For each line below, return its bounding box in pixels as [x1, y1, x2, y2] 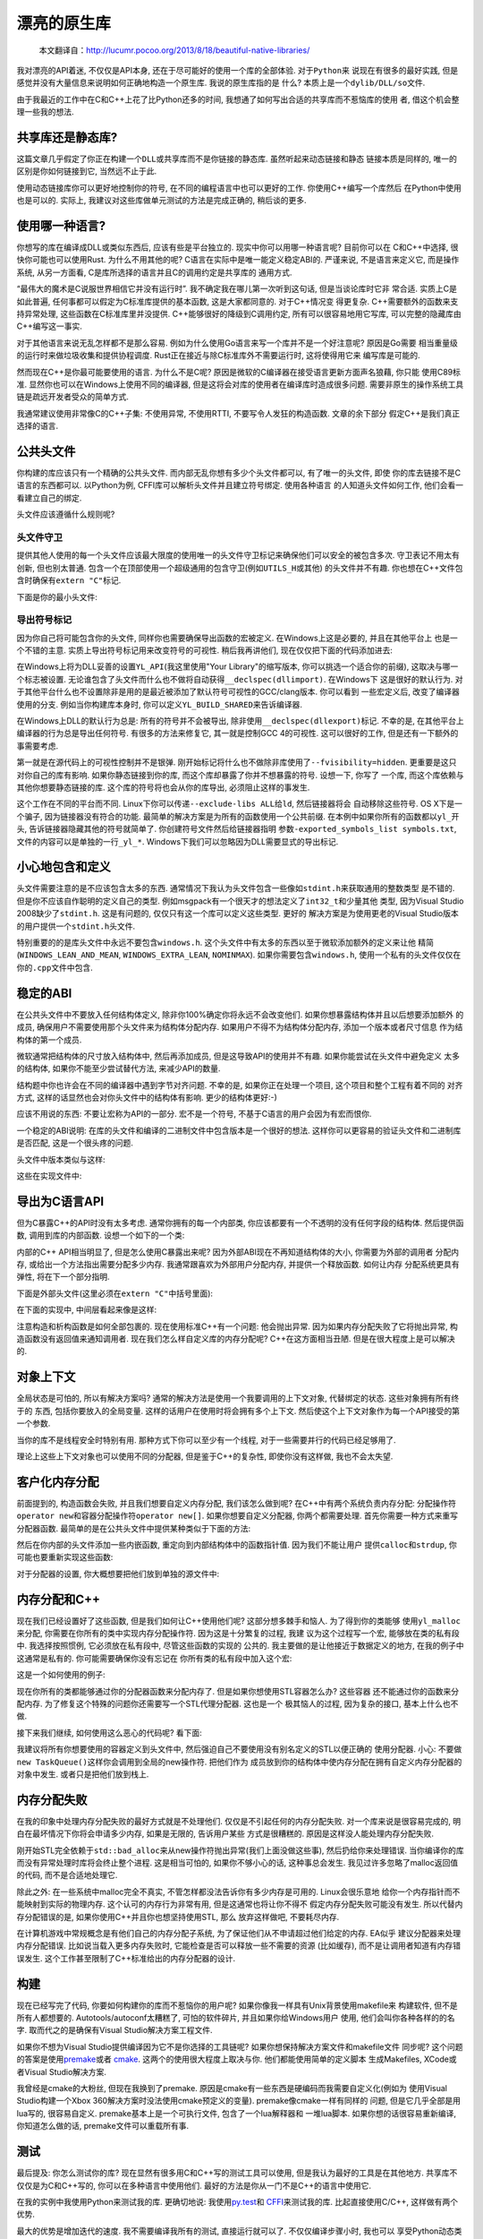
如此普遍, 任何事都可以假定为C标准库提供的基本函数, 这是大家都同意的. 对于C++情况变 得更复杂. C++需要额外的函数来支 [16, 296, 459, 306]
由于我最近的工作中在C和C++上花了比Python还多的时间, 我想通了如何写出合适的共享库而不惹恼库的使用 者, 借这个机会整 [16, 94, 460, 105]
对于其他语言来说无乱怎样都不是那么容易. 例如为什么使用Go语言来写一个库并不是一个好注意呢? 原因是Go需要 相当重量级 [16, 337, 458, 348]
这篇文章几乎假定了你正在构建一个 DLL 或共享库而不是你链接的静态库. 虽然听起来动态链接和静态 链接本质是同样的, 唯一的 [16, 153, 458, 165]
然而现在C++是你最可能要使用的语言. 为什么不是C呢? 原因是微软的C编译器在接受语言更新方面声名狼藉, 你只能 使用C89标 [16, 366, 461, 377]
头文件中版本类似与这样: [16, 1154, 106, 1164]
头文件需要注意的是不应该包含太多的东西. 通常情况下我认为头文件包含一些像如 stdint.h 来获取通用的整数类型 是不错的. [16, 883, 455, 894]
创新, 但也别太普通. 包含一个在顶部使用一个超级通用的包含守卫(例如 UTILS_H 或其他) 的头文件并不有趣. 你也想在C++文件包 [16, 562, 463, 573]
